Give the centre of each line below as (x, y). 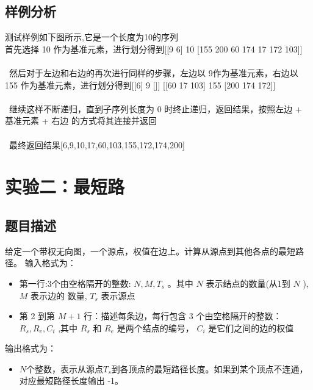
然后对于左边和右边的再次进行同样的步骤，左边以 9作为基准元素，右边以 (153, 72)
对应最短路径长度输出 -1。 (71, 381)
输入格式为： (50, 263)
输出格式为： (31, 348)
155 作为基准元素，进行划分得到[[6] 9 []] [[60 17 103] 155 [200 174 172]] (140, 85)
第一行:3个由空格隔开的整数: (75, 283)
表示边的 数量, (59, 295)
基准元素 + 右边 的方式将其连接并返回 (81, 121)
